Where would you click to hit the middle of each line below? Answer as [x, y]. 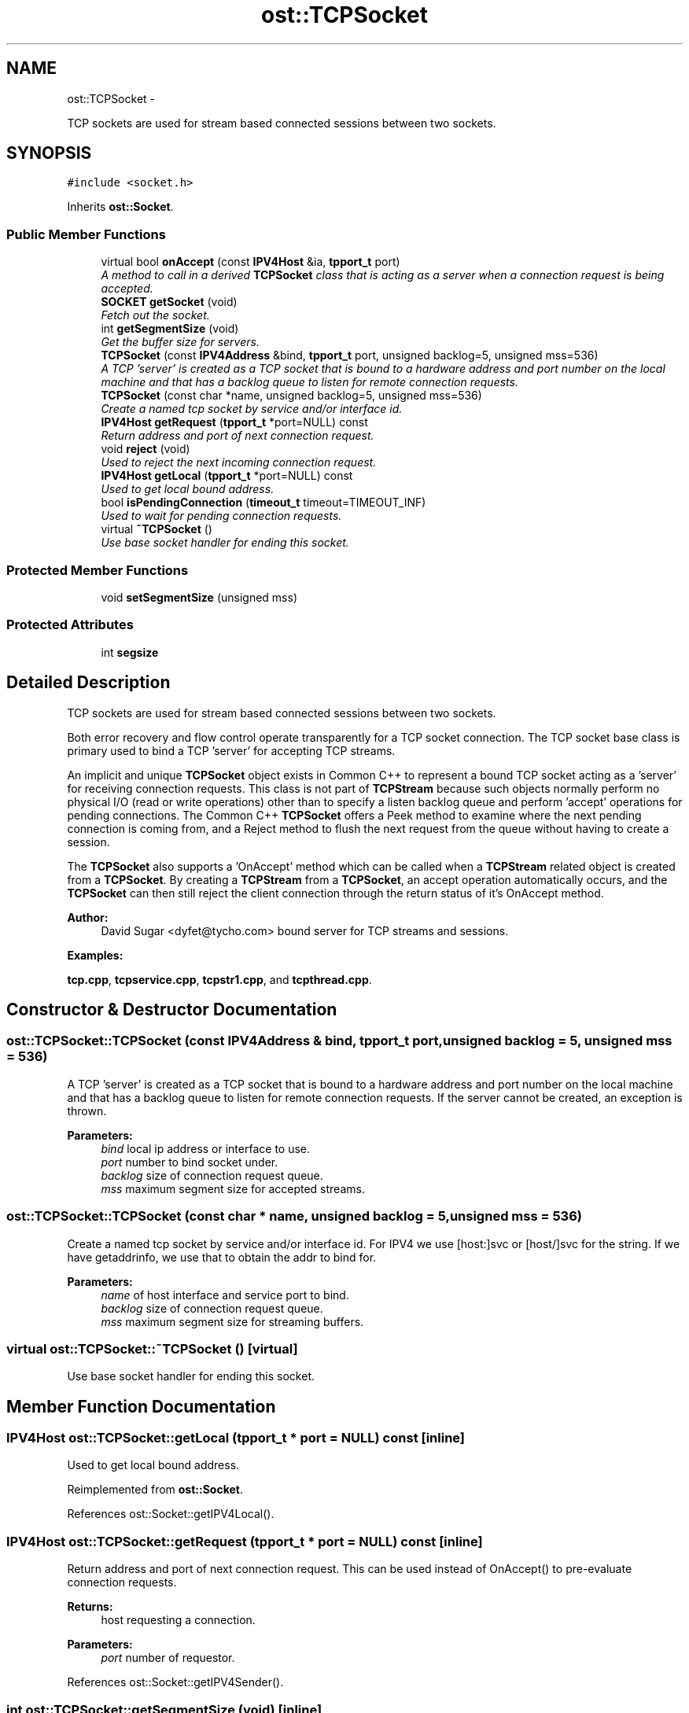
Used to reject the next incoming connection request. [239, 462]
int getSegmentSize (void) [170, 329]
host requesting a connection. [178, 1620]
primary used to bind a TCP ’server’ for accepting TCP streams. [231, 750]
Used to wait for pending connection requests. [221, 516]
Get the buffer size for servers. [180, 342]
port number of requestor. [168, 1658]
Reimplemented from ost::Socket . [155, 1490]
